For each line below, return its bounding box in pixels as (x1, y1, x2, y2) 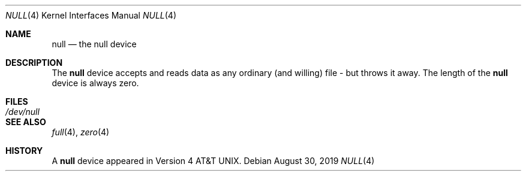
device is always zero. (52, 78, 139, 88)
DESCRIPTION (5, 57, 63, 68)
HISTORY (5, 145, 43, 156)
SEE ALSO (5, 117, 46, 127)
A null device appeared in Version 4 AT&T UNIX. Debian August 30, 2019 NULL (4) (52, 156, 375, 166)
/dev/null (5, 107, 40, 117)
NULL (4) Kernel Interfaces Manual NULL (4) (5, 10, 177, 20)
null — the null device (52, 39, 137, 49)
